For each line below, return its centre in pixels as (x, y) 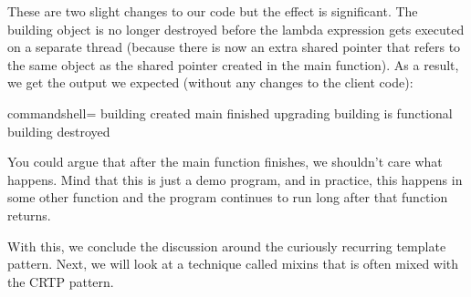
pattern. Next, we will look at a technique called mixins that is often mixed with (233, 264)
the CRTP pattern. (61, 281)
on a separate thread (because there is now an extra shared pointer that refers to (234, 47)
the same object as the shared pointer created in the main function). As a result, (233, 64)
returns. (29, 215)
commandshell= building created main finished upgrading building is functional (230, 113)
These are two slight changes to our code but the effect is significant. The (213, 11)
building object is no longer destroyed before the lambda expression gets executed (236, 29)
